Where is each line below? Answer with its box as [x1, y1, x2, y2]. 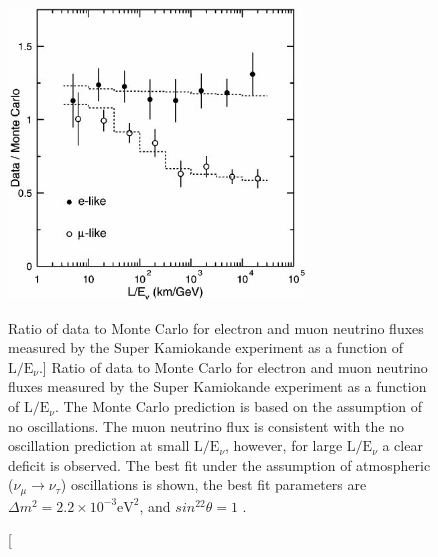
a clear [382, 435, 423, 456]
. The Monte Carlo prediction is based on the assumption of [54, 396, 422, 417]
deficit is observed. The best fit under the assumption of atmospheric [8, 454, 431, 475]
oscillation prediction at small [8, 435, 190, 456]
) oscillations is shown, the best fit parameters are [60, 474, 367, 495]
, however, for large [225, 435, 343, 456]
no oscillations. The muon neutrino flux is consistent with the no [8, 415, 404, 436]
